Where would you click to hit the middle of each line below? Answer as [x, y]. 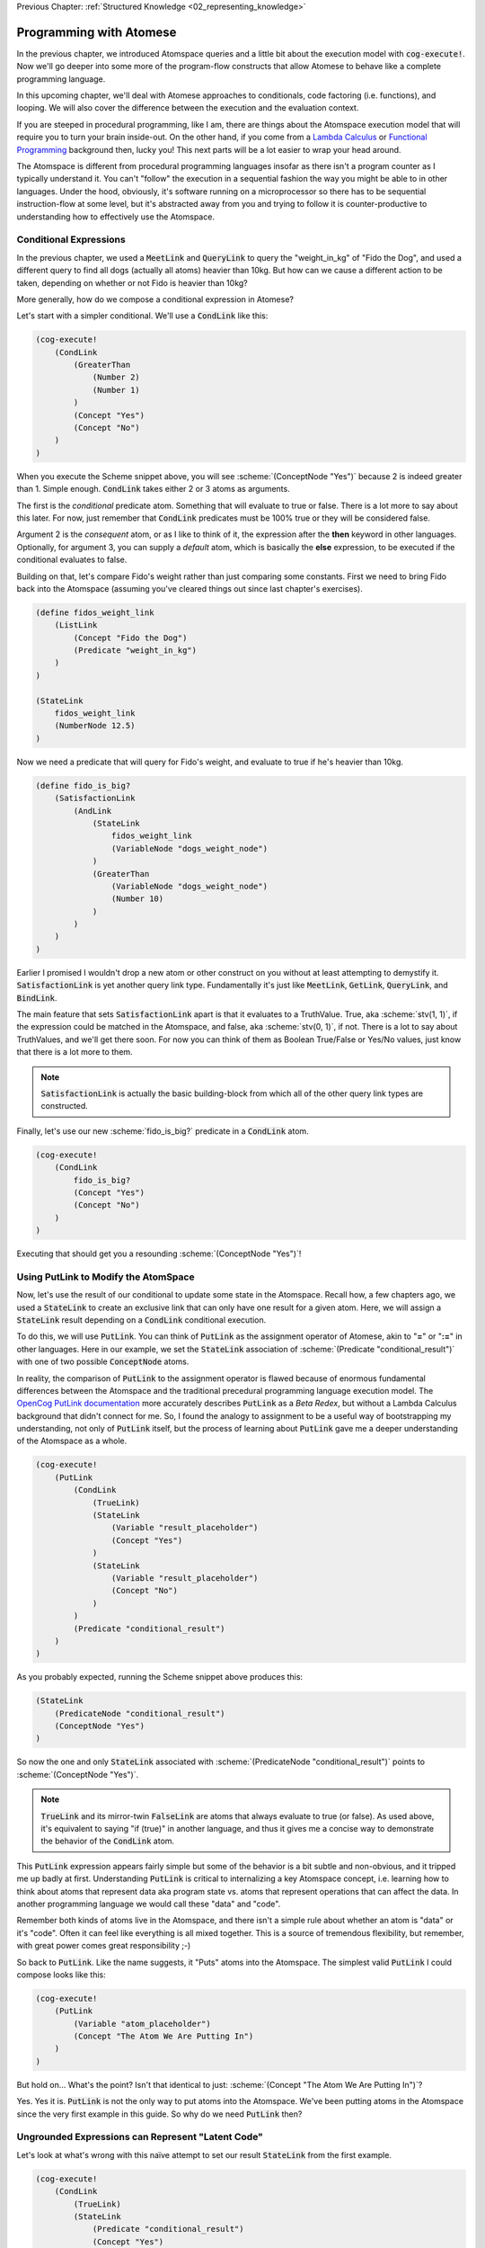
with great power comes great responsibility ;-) [104, 1946]
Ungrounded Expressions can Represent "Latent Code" [140, 2137]
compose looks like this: [62, 1975]
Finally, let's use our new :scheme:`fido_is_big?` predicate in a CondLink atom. [163, 1131]
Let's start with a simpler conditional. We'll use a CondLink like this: [142, 316]
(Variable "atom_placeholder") [142, 2024]
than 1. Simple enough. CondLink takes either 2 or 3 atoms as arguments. [154, 489]
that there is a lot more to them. [75, 1052]
